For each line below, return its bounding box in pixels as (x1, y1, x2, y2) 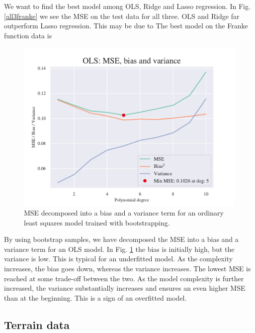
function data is (4, 30, 52, 40)
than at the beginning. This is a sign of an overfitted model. (4, 292, 187, 303)
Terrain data (4, 317, 70, 332)
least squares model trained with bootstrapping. (24, 217, 170, 227)
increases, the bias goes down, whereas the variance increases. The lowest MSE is (4, 263, 251, 273)
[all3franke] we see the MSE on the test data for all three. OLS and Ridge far (4, 10, 240, 21)
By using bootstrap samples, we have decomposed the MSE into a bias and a (4, 234, 239, 244)
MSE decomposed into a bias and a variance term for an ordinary (24, 207, 224, 218)
